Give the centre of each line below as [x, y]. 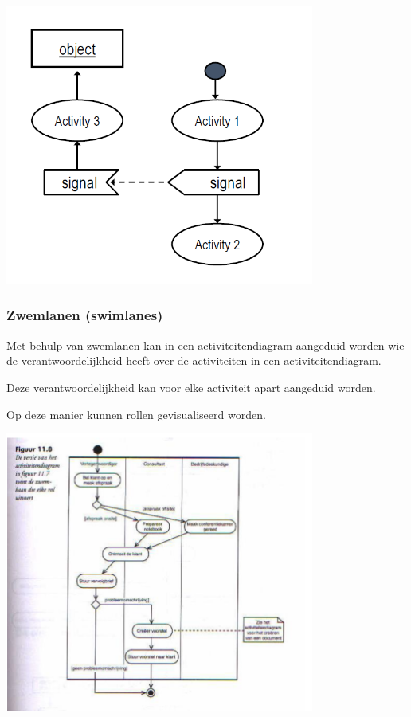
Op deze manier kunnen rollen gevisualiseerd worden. [136, 414]
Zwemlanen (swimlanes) [85, 315]
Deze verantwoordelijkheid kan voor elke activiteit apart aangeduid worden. [191, 387]
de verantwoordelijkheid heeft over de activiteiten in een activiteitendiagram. [194, 360]
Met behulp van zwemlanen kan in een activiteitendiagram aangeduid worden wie [205, 345]
